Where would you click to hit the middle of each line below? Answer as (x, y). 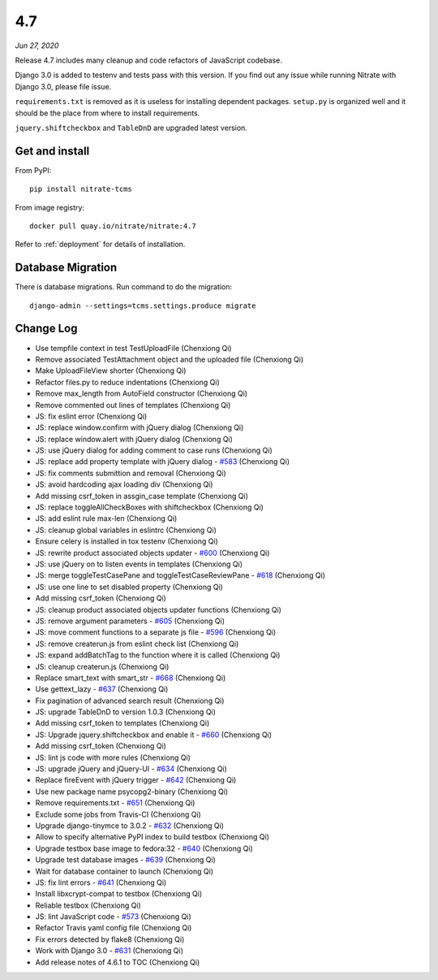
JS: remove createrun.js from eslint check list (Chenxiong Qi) (137, 644)
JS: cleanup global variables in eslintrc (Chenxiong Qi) (126, 530)
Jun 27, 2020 (37, 46)
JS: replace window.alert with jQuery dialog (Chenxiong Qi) (134, 439)
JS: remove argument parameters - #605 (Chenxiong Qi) (130, 621)
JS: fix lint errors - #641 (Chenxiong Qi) (101, 882)
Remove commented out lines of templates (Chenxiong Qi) (133, 405)
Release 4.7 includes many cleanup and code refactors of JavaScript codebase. (149, 60)
